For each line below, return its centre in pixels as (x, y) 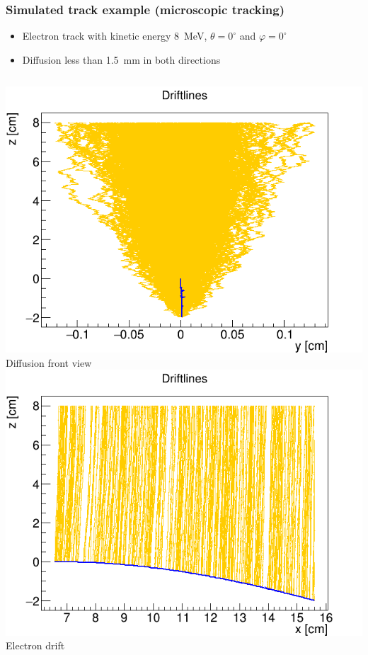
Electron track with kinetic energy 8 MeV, (115, 36)
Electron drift (35, 645)
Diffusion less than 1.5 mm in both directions (121, 59)
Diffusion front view (49, 362)
